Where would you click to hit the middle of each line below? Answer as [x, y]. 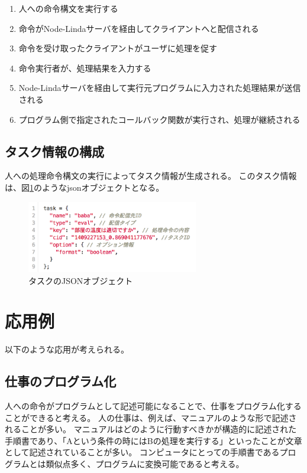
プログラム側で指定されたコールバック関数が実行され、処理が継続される [159, 119]
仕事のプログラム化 [61, 381]
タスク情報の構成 [54, 151]
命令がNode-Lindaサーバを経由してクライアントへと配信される [139, 28]
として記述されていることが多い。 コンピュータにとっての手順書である [142, 452]
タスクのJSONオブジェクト [81, 280]
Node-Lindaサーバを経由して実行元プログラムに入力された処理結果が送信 [160, 88]
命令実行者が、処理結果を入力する [85, 68]
